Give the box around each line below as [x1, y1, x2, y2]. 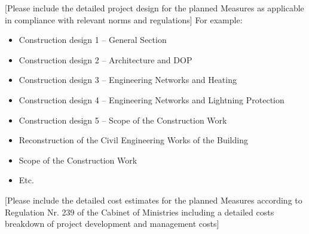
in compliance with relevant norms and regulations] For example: [5, 13, 243, 26]
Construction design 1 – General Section [19, 33, 167, 46]
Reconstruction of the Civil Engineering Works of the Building [19, 134, 248, 146]
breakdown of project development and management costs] [5, 217, 219, 230]
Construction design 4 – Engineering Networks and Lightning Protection [19, 93, 284, 106]
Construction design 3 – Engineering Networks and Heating [19, 73, 237, 86]
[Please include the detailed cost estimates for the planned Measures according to [5, 193, 302, 206]
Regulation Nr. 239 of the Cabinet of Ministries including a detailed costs [5, 205, 274, 218]
